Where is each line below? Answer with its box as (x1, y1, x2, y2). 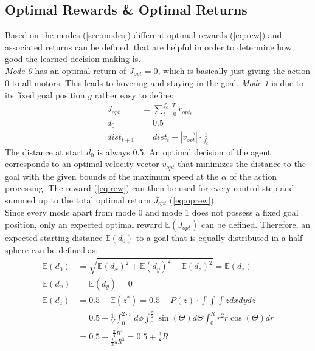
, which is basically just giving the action (157, 64, 311, 77)
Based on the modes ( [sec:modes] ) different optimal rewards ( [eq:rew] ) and (5, 29, 282, 41)
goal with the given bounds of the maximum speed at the (5, 169, 219, 182)
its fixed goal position (5, 89, 85, 101)
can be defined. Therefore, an (201, 217, 310, 230)
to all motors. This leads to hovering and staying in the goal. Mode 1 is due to (12, 77, 304, 89)
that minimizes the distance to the (177, 157, 306, 170)
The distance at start (5, 145, 84, 158)
